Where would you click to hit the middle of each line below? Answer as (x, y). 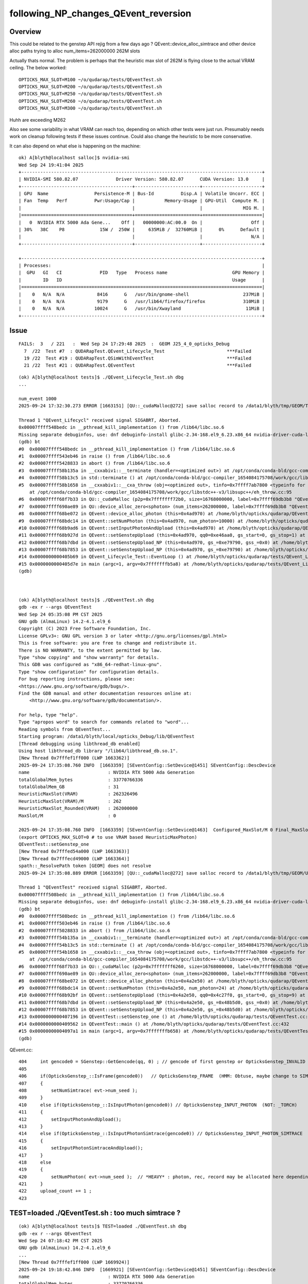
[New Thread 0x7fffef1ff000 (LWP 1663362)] (74, 758)
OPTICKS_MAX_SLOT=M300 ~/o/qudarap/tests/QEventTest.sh (90, 108)
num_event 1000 (38, 399)
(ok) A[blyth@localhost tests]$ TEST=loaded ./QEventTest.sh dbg (103, 1226)
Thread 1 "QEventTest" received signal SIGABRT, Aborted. (93, 888)
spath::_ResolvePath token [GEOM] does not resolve (85, 866)
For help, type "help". (49, 715)
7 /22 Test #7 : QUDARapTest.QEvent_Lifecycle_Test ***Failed (138, 351)
